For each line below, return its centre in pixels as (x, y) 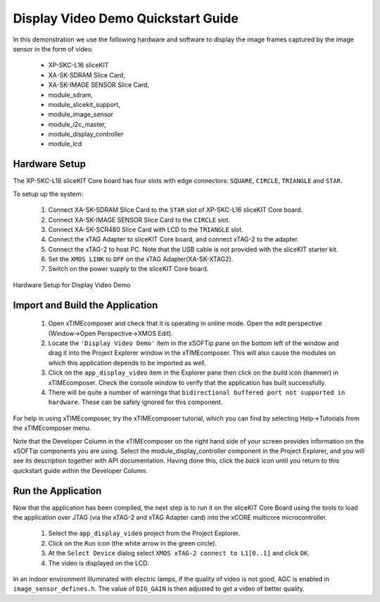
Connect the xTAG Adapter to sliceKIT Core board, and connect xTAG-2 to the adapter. (173, 239)
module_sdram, (70, 94)
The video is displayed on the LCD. (99, 563)
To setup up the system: (48, 194)
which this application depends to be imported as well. (127, 363)
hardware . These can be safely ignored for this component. (135, 402)
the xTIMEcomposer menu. (52, 428)
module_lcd (65, 144)
